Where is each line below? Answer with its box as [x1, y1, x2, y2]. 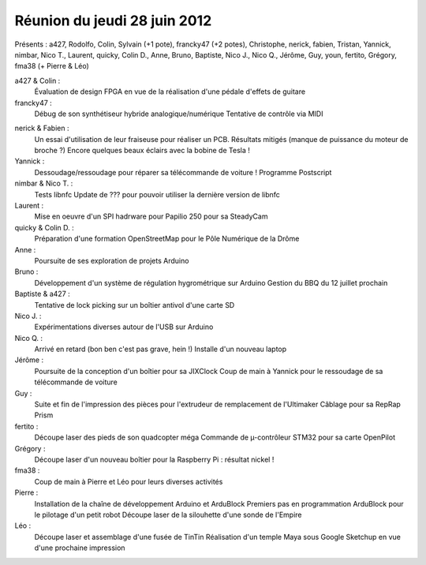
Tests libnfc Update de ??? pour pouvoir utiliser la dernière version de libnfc [34, 189, 280, 199]
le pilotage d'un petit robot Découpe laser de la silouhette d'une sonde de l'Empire [34, 510, 302, 519]
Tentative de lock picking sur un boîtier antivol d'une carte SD [34, 300, 235, 309]
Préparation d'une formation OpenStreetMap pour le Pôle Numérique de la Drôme [34, 234, 300, 244]
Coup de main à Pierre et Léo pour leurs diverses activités [34, 477, 223, 486]
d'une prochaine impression [34, 543, 125, 552]
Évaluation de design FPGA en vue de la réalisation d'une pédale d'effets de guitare [34, 87, 306, 96]
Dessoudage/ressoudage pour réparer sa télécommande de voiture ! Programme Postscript [34, 167, 332, 177]
